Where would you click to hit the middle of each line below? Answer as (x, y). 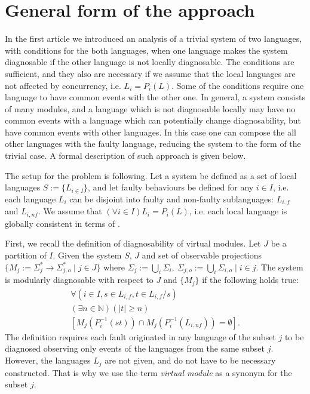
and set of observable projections (202, 255)
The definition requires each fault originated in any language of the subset (140, 336)
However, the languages (48, 360)
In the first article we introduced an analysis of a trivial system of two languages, (154, 39)
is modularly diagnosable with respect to (79, 280)
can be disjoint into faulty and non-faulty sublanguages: (171, 198)
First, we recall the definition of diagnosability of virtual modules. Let (133, 243)
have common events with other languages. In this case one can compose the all (151, 132)
